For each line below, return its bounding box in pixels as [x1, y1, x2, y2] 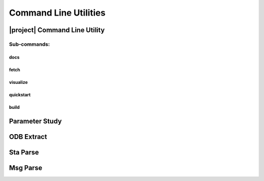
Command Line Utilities [9, 7, 106, 18]
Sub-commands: [9, 40, 50, 47]
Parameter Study [9, 117, 62, 125]
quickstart [9, 92, 31, 98]
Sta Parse [9, 148, 39, 156]
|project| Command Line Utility [9, 26, 105, 34]
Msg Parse [9, 163, 43, 172]
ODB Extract [9, 132, 47, 141]
